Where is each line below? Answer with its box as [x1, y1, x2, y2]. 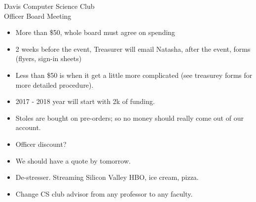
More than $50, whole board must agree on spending [15, 27, 175, 37]
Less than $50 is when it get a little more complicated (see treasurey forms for [15, 69, 253, 80]
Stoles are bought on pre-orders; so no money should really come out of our [15, 112, 244, 123]
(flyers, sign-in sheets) [15, 53, 82, 64]
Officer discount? [15, 138, 67, 149]
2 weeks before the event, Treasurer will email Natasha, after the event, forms [15, 43, 251, 54]
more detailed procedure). [15, 79, 94, 90]
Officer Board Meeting [4, 10, 72, 21]
